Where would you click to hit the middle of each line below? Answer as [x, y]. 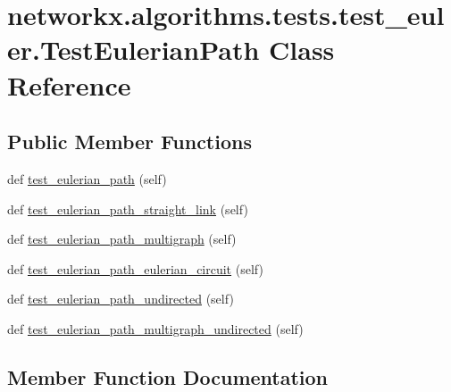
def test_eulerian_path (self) [87, 178]
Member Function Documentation [168, 376]
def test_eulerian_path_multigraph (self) [122, 239]
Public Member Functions [129, 142]
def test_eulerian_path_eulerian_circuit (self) [135, 268]
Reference [69, 84]
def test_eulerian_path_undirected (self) [121, 299]
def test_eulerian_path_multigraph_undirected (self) [155, 328]
